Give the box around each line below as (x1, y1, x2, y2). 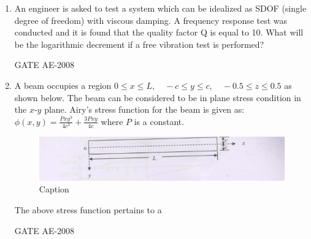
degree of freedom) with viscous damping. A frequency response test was (14, 13, 288, 26)
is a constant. (134, 115, 185, 127)
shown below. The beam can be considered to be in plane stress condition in (14, 91, 301, 104)
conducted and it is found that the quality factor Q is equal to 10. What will (14, 26, 304, 39)
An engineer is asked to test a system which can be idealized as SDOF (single (14, 2, 307, 14)
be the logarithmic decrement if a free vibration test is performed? (14, 37, 264, 50)
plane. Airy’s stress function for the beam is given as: (44, 103, 245, 116)
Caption (39, 183, 69, 195)
